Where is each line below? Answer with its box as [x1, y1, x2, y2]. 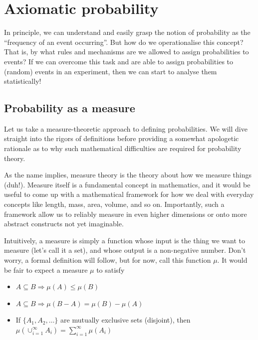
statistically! [4, 76, 41, 86]
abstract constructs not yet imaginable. [4, 218, 124, 229]
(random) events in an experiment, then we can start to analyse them [4, 66, 217, 76]
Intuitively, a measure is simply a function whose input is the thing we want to [4, 235, 246, 245]
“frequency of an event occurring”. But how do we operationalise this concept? [4, 36, 244, 47]
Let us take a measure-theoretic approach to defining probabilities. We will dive [4, 123, 248, 134]
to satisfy [96, 264, 125, 275]
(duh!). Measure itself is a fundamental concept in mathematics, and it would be [4, 179, 251, 189]
